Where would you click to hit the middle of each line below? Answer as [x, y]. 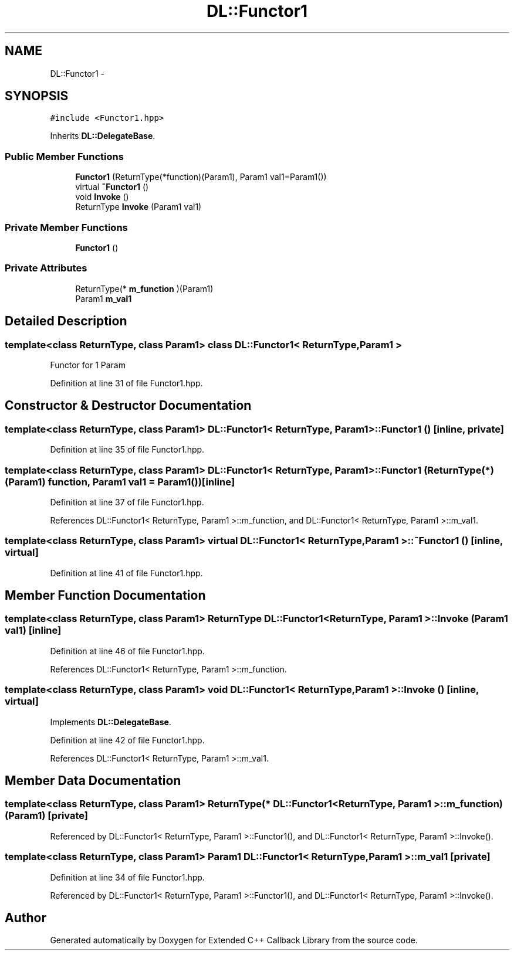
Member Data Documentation [93, 781]
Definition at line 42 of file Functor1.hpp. [127, 740]
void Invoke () [102, 197]
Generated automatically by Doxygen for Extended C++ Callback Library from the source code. [234, 940]
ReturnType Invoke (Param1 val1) [138, 207]
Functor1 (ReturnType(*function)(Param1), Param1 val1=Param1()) [201, 177]
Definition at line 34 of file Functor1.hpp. [127, 877]
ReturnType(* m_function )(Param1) [144, 288]
